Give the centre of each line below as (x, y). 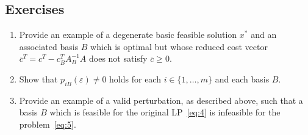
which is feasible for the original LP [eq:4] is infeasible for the (165, 112)
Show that (38, 78)
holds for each (135, 78)
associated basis (49, 46)
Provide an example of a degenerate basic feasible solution (128, 35)
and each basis (242, 78)
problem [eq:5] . (48, 124)
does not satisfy (118, 58)
